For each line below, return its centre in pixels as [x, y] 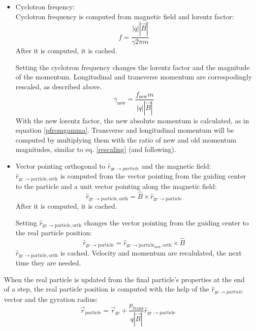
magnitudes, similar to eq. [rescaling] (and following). [96, 149]
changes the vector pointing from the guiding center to [166, 222]
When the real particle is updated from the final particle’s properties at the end [124, 279]
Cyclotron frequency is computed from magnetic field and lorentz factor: [125, 16]
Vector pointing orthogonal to [60, 165]
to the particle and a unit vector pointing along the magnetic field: [116, 186]
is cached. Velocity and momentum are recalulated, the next [151, 252]
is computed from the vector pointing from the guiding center [153, 176]
